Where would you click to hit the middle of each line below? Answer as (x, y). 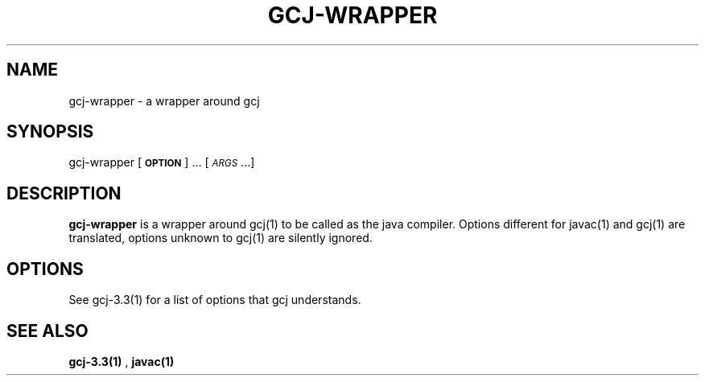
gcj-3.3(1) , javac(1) (122, 361)
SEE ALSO (47, 331)
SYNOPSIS (50, 132)
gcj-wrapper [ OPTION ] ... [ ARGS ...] (162, 162)
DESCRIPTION (64, 193)
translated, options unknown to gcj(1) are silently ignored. (221, 238)
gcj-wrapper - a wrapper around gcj (164, 101)
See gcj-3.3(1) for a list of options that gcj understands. (215, 300)
